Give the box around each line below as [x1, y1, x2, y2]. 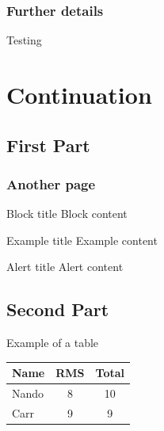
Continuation [6, 78, 152, 110]
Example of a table [6, 334, 99, 351]
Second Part [6, 297, 109, 322]
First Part [6, 132, 90, 157]
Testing [6, 32, 42, 48]
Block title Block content [6, 205, 128, 222]
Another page [6, 174, 96, 193]
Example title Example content [6, 231, 158, 248]
